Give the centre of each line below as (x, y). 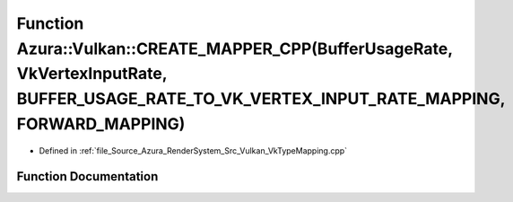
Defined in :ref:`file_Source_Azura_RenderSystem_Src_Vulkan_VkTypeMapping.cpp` (193, 150)
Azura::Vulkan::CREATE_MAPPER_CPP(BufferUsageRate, (235, 48)
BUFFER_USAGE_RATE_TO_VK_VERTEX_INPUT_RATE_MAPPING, (261, 99)
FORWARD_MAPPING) (101, 123)
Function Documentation (87, 176)
